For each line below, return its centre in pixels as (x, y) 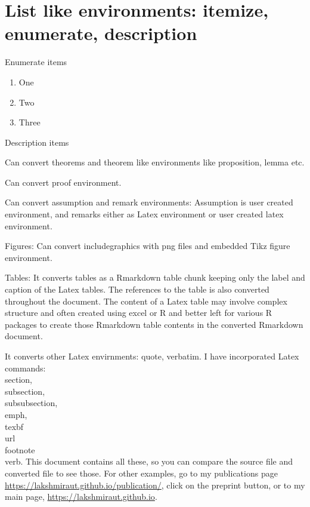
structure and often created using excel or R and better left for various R (139, 313)
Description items (37, 142)
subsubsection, (31, 403)
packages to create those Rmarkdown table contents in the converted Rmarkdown (154, 324)
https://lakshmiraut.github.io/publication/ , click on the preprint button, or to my (155, 485)
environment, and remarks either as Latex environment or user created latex (144, 214)
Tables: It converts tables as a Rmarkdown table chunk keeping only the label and (155, 277)
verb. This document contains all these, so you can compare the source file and (149, 461)
